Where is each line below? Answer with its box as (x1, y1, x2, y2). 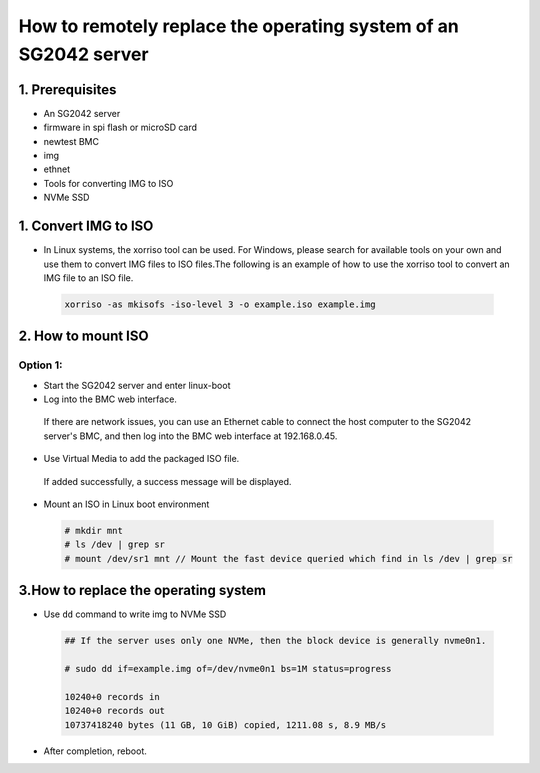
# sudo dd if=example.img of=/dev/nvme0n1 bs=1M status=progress (64, 663, 392, 674)
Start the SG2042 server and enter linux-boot (43, 379, 231, 391)
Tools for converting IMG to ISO (43, 177, 174, 189)
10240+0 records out (64, 705, 165, 717)
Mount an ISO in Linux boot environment (43, 498, 210, 510)
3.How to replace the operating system (18, 582, 267, 599)
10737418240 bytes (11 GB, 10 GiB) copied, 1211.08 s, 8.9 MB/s (64, 719, 387, 730)
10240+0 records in (64, 691, 160, 702)
